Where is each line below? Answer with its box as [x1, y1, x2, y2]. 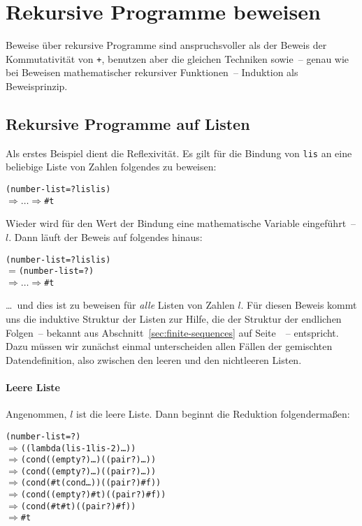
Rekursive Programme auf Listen [6, 112, 250, 134]
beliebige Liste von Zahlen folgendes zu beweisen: [6, 159, 217, 174]
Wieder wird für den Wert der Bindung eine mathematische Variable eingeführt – [6, 216, 356, 231]
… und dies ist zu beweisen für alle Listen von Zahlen [6, 298, 235, 312]
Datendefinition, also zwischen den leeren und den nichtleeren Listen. [6, 352, 302, 367]
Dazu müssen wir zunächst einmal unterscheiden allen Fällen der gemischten [6, 339, 333, 353]
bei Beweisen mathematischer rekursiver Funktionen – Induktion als [6, 65, 298, 80]
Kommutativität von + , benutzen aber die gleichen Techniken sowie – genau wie [6, 51, 349, 66]
